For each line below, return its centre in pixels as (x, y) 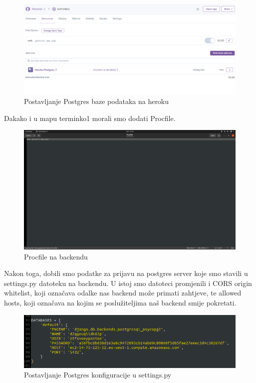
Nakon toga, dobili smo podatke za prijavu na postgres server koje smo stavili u (126, 273)
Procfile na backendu (56, 256)
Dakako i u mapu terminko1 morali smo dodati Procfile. (90, 118)
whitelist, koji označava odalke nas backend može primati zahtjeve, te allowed (123, 293)
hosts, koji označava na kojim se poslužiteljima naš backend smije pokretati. (120, 302)
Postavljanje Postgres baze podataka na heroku (97, 101)
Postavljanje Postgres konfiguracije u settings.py (98, 375)
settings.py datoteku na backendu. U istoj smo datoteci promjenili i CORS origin (128, 283)
